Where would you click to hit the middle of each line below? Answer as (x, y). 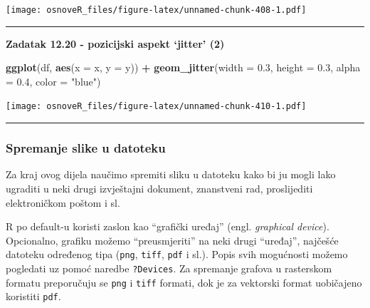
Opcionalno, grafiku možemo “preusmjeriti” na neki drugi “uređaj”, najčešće (172, 240)
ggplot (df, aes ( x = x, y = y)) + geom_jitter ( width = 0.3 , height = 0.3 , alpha (183, 67)
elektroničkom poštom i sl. (63, 202)
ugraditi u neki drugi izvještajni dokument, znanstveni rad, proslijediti (159, 188)
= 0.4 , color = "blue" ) (53, 81)
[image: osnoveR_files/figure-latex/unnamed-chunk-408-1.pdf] (156, 10)
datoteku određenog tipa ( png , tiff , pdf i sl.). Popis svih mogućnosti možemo (177, 254)
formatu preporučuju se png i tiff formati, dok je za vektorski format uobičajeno (184, 282)
